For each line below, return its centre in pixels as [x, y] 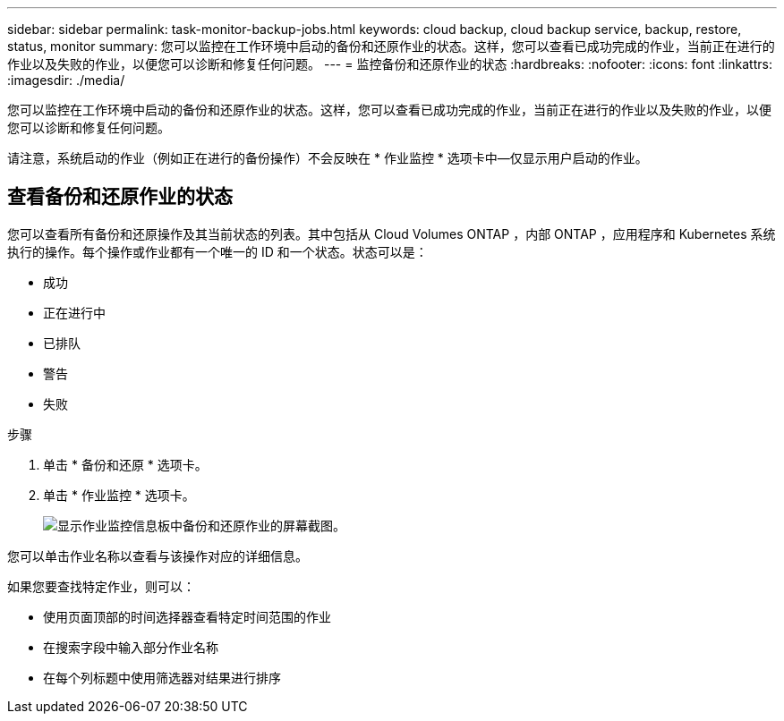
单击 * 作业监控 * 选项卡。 [119, 495]
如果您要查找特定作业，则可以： [101, 586]
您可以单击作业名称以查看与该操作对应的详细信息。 [158, 556]
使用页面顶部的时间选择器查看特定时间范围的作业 [187, 616]
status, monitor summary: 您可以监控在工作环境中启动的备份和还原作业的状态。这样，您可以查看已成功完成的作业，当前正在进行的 [391, 46]
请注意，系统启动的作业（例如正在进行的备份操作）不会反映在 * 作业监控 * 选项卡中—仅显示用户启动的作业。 [328, 158]
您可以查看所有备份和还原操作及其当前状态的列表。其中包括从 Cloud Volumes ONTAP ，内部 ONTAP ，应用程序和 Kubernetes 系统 [392, 233]
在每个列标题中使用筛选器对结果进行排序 [162, 677]
